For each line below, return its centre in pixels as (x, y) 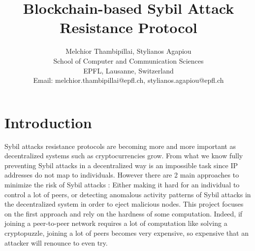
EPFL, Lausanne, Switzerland (128, 70)
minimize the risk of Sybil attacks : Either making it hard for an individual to (122, 184)
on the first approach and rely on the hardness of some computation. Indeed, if (124, 213)
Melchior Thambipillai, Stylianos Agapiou (128, 51)
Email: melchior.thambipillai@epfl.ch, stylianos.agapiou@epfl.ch (128, 80)
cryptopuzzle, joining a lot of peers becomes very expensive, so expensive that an (127, 233)
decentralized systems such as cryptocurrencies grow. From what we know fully (124, 156)
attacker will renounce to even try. (56, 242)
